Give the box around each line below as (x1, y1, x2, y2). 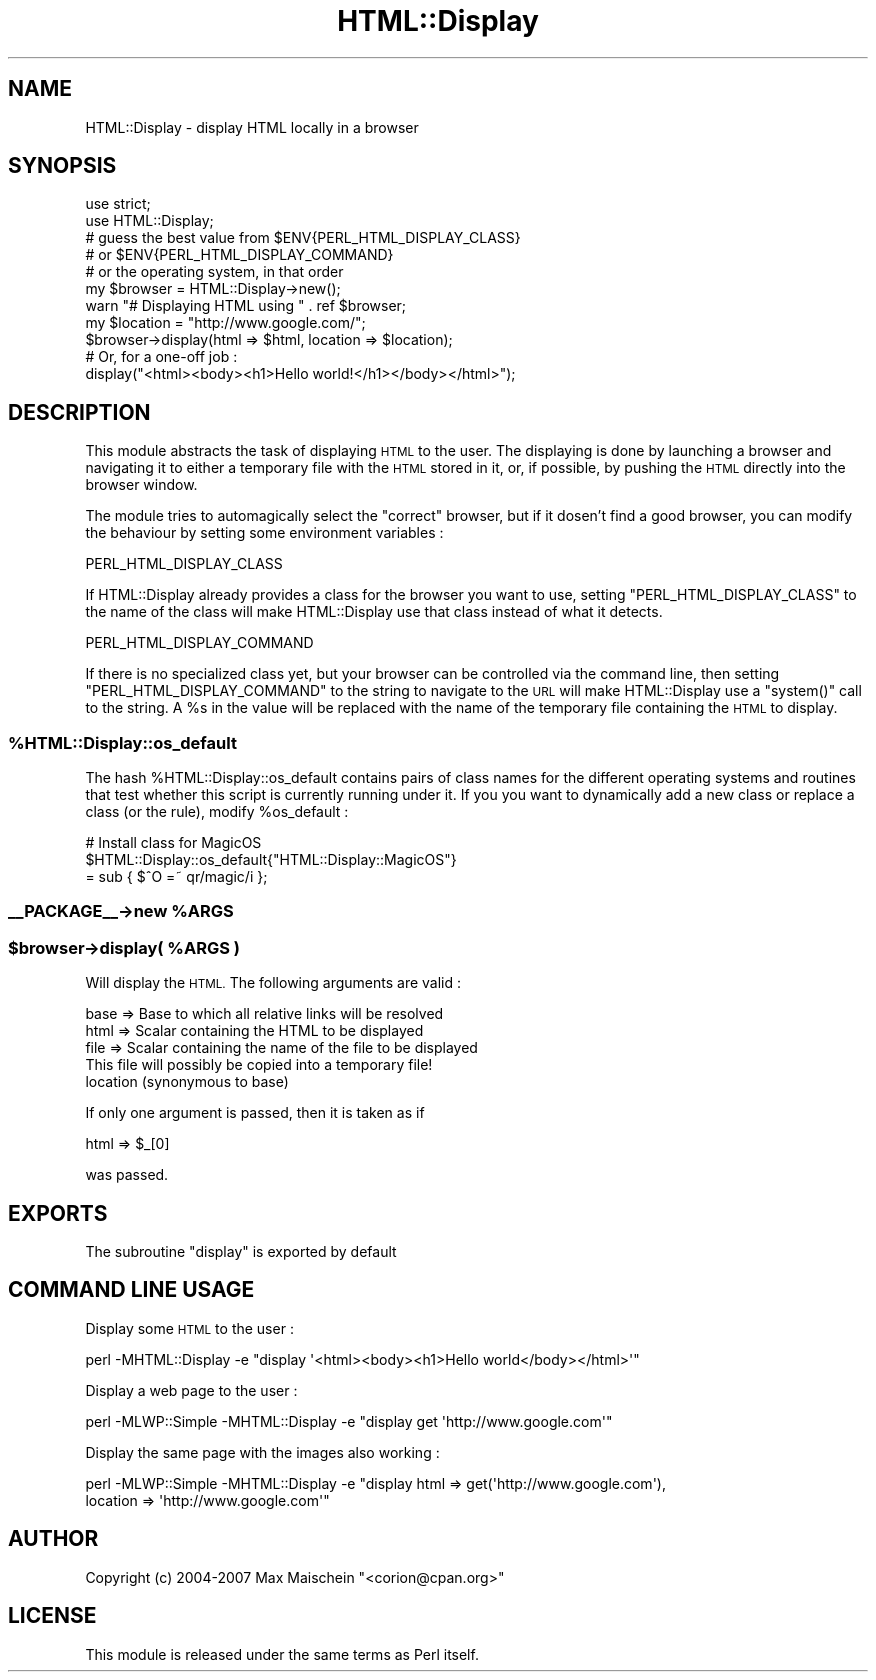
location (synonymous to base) (85, 1073, 289, 1091)
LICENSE (8, 1603, 97, 1629)
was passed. (85, 1166, 169, 1184)
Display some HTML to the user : (85, 1319, 294, 1337)
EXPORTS (8, 1200, 108, 1226)
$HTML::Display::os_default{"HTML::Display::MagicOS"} (85, 851, 457, 869)
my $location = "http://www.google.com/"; (85, 314, 366, 332)
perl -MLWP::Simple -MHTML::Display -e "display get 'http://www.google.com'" (85, 1412, 613, 1430)
